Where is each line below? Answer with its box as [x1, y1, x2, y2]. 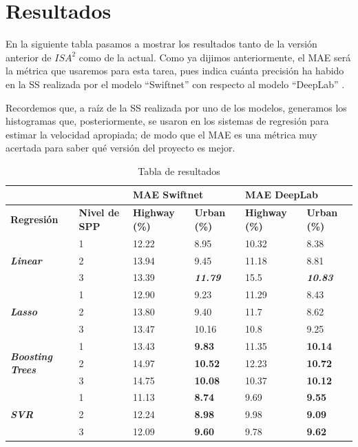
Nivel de [78, 205, 120, 220]
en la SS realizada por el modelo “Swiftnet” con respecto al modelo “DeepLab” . [6, 76, 345, 91]
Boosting [10, 349, 52, 363]
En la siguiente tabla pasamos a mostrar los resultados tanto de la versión [6, 37, 317, 51]
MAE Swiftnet [132, 187, 204, 202]
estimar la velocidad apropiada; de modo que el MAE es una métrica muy [6, 127, 317, 141]
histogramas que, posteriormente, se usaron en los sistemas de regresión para [6, 114, 329, 128]
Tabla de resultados [138, 163, 220, 178]
